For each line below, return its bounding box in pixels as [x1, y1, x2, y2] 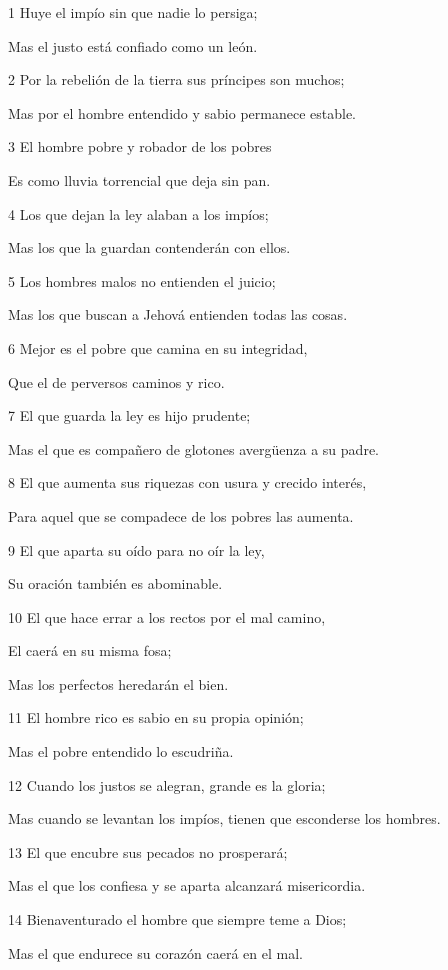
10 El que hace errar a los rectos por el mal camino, [8, 606, 326, 627]
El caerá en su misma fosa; [8, 640, 172, 661]
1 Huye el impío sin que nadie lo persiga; [8, 2, 258, 22]
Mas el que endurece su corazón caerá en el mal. [8, 942, 303, 963]
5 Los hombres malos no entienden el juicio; [8, 270, 276, 291]
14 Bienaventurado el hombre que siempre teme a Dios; [8, 909, 347, 930]
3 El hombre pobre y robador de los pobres [8, 136, 272, 157]
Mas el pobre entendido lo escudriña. [8, 741, 234, 762]
